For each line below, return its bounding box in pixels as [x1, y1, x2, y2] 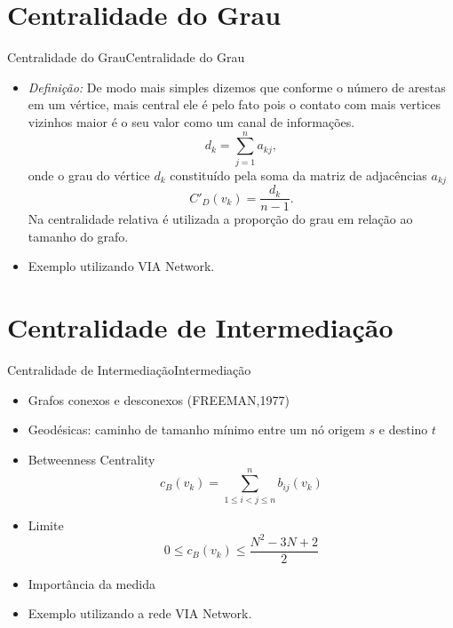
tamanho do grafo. [28, 227, 129, 245]
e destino [378, 420, 428, 439]
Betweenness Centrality [28, 449, 155, 468]
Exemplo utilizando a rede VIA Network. [28, 604, 252, 623]
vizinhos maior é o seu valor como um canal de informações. [28, 112, 355, 131]
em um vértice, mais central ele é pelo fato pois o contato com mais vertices [28, 95, 441, 114]
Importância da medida [28, 574, 155, 592]
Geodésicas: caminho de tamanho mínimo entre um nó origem [28, 420, 365, 439]
